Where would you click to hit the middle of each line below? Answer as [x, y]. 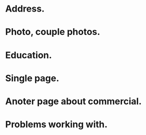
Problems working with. [57, 125]
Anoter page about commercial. [74, 101]
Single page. [32, 78]
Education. [29, 55]
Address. [25, 9]
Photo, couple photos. [53, 32]
